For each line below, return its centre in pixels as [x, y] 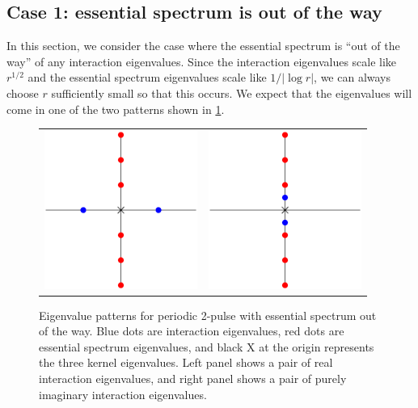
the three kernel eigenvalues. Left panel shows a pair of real [186, 362]
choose [23, 93]
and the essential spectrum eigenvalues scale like [147, 77]
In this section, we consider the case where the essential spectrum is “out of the [203, 46]
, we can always [353, 77]
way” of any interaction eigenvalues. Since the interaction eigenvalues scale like [202, 61]
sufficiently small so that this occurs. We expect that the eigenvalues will [232, 93]
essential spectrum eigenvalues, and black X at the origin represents [207, 346]
